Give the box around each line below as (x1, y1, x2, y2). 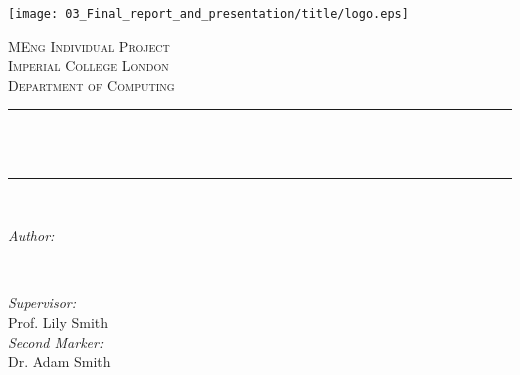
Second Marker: (8, 331, 104, 352)
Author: (8, 225, 55, 246)
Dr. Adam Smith (8, 351, 111, 372)
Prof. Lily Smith (8, 312, 109, 332)
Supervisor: (8, 292, 76, 313)
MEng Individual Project (8, 35, 170, 56)
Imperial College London (8, 55, 169, 76)
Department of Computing (8, 74, 175, 95)
